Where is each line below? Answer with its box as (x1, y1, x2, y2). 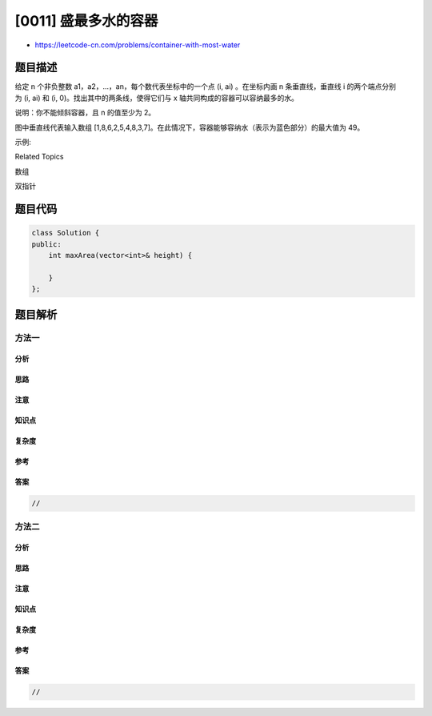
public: (31, 239, 62, 248)
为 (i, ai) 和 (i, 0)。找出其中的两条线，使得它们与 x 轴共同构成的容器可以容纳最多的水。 (14, 93, 299, 103)
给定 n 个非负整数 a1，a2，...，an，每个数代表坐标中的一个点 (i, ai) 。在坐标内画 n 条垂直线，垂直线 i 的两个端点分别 (14, 82, 396, 91)
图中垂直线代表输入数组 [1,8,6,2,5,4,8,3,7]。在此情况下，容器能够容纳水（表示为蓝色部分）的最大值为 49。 (14, 123, 365, 132)
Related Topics (14, 152, 64, 162)
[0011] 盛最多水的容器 (14, 12, 158, 30)
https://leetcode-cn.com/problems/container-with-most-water (34, 40, 241, 50)
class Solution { (31, 228, 100, 238)
